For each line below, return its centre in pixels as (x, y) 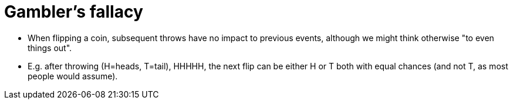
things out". (50, 48)
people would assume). (73, 76)
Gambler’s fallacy (74, 12)
